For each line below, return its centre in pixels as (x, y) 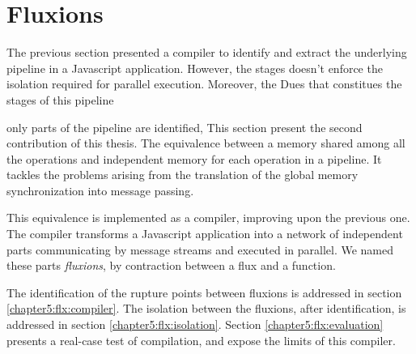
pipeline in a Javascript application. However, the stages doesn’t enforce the (195, 68)
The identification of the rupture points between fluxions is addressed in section (204, 292)
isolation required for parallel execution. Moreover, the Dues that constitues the (204, 84)
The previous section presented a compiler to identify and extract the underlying (207, 52)
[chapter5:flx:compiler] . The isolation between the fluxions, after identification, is (206, 308)
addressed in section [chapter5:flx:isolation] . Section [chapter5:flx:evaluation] (195, 324)
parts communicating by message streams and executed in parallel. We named (200, 249)
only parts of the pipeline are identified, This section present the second (185, 127)
